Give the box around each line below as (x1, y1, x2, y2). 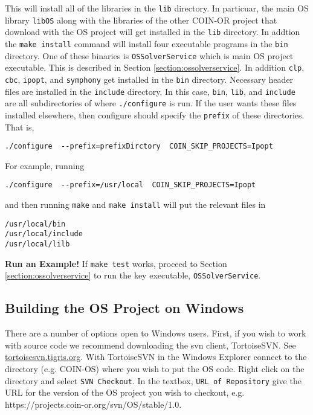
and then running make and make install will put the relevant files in (5, 198, 266, 211)
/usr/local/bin (5, 219, 66, 228)
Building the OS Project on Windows (5, 298, 244, 317)
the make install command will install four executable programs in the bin (5, 37, 288, 50)
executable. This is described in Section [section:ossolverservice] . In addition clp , (5, 61, 305, 74)
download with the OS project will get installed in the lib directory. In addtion (5, 25, 300, 38)
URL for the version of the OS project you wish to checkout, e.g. (5, 386, 245, 399)
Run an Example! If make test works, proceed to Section (5, 257, 227, 269)
